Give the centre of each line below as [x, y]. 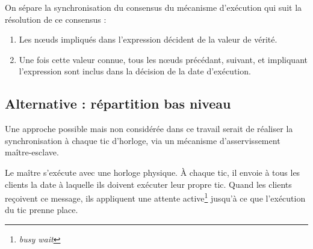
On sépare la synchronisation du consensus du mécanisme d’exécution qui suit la [153, 7]
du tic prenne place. [42, 210]
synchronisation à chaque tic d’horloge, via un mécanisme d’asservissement [143, 140]
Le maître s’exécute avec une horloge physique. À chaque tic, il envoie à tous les [153, 172]
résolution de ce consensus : [56, 19]
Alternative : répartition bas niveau [118, 103]
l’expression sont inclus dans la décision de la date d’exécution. [135, 71]
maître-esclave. [32, 152]
